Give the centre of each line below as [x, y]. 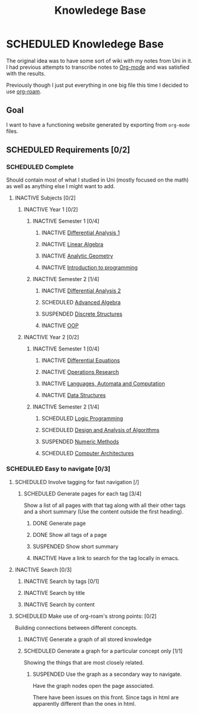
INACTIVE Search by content [59, 604]
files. [12, 131]
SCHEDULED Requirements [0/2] [68, 150]
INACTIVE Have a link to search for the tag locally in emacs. [106, 558]
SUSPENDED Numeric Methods [80, 442]
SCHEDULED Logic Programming [82, 419]
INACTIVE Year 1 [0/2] [51, 210]
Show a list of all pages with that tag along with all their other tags [105, 505]
